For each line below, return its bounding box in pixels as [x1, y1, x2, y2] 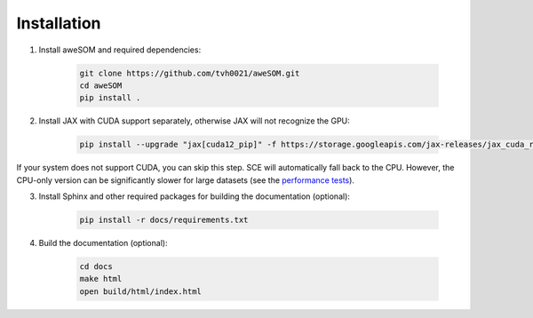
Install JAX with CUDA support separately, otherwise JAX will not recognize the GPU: [38, 115, 350, 126]
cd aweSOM [79, 80, 123, 91]
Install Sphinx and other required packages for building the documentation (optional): [38, 191, 351, 202]
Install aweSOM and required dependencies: [38, 44, 202, 55]
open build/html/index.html [79, 286, 202, 297]
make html [79, 274, 123, 284]
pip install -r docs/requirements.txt [79, 215, 249, 226]
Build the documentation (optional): [38, 238, 168, 249]
